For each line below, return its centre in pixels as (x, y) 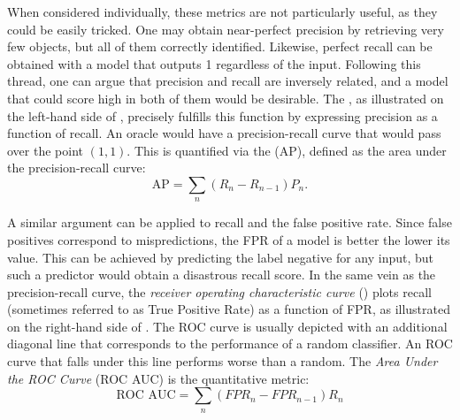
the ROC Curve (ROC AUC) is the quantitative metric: (158, 378)
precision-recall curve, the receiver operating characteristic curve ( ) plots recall (219, 291)
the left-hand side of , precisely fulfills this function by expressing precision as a (222, 115)
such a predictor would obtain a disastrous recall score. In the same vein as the (222, 275)
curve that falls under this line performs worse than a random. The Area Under (222, 361)
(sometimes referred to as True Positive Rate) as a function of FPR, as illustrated (229, 309)
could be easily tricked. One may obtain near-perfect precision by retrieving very (226, 29)
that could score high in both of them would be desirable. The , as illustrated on (226, 98)
